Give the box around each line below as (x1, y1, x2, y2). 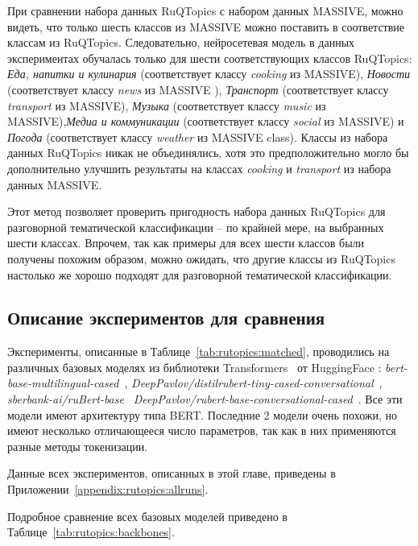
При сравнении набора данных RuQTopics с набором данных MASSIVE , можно (7, 2, 404, 19)
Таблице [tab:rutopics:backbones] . (7, 523, 175, 540)
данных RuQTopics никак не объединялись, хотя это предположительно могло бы (7, 144, 409, 161)
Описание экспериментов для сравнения (7, 305, 325, 330)
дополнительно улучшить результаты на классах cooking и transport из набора (7, 159, 391, 176)
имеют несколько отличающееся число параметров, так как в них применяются (7, 422, 396, 439)
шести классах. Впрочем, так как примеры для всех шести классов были (7, 234, 365, 251)
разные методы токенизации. (7, 437, 148, 454)
